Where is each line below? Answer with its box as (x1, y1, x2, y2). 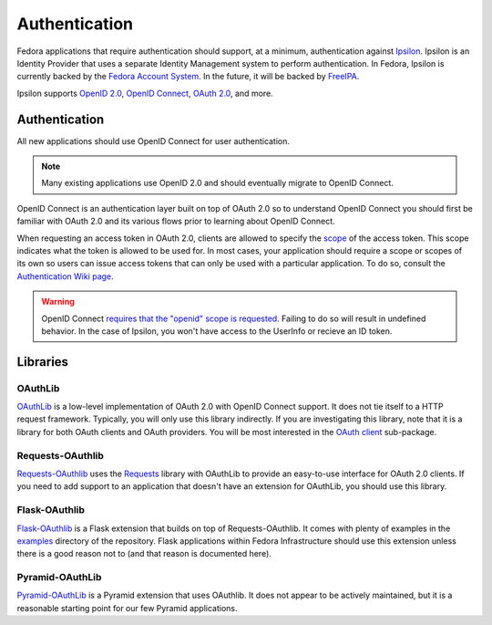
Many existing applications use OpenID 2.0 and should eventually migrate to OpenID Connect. (41, 178, 394, 189)
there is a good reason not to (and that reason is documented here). (16, 548, 272, 559)
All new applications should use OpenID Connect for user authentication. (16, 135, 291, 146)
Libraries (16, 354, 68, 370)
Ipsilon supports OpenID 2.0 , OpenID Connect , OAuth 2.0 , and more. (16, 88, 273, 99)
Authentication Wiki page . (16, 270, 114, 282)
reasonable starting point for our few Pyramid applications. (16, 602, 238, 613)
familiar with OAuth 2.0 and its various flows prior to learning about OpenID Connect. (16, 215, 335, 227)
